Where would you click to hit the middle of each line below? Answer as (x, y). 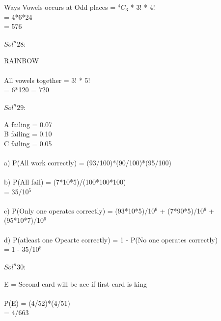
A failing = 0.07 (28, 124)
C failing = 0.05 (28, 143)
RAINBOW (22, 61)
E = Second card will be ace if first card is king (75, 283)
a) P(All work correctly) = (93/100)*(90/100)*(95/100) (88, 162)
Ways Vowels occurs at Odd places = (60, 7)
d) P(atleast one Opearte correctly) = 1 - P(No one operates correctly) (111, 239)
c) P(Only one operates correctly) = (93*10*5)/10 (80, 210)
